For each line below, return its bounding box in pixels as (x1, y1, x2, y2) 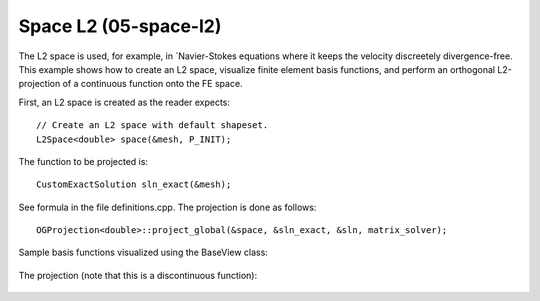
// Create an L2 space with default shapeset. (36, 120, 269, 131)
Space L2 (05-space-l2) (18, 15, 222, 37)
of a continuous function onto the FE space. (62, 78, 244, 90)
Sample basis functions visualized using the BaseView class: (18, 246, 269, 259)
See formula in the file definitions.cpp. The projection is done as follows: (18, 201, 317, 213)
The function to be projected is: (18, 155, 149, 167)
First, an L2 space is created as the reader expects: (18, 96, 230, 108)
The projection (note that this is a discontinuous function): (18, 269, 258, 281)
